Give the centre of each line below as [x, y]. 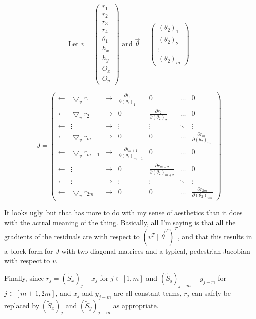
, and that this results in [215, 236]
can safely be [212, 293]
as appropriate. [136, 305]
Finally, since [24, 278]
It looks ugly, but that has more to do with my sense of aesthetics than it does [124, 212]
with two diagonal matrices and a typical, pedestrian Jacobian [156, 251]
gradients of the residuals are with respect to [72, 236]
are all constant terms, [148, 293]
